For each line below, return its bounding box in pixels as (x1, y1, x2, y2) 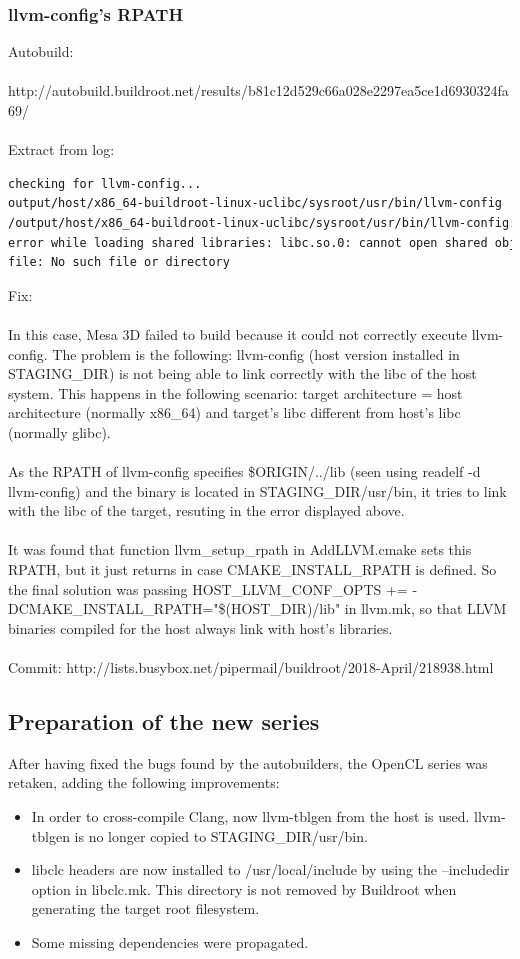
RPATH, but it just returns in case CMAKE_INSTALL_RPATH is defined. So (8, 559, 497, 580)
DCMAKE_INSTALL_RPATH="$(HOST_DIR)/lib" (8, 598, 341, 619)
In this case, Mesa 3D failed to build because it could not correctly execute (8, 323, 468, 344)
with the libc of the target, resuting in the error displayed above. (8, 500, 405, 521)
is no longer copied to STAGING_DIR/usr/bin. (74, 825, 368, 846)
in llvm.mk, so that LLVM (344, 598, 507, 619)
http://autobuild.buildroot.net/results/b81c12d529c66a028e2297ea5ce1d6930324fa (8, 80, 509, 101)
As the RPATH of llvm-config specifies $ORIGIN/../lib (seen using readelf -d (8, 461, 481, 482)
